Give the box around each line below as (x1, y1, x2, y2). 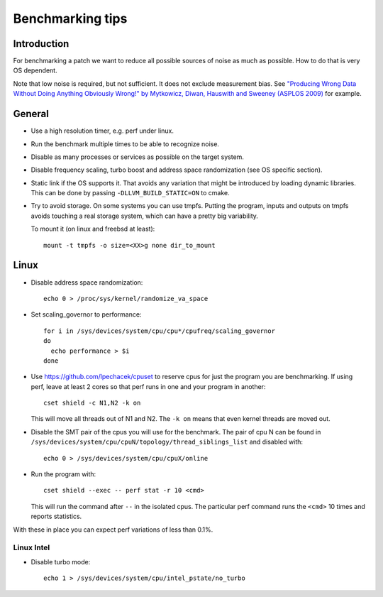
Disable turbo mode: (30, 557, 91, 566)
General (13, 108, 50, 120)
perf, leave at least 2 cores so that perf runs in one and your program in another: (30, 382, 266, 390)
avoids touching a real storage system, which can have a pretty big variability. (30, 212, 259, 220)
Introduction (13, 38, 70, 50)
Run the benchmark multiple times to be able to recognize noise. (30, 139, 220, 148)
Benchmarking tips (13, 11, 128, 26)
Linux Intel (13, 543, 50, 553)
